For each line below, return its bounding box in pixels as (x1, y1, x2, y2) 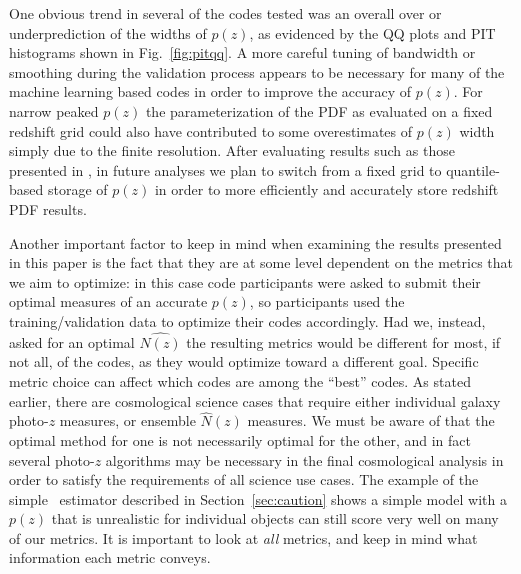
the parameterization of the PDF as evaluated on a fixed (145, 100, 493, 121)
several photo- (9, 449, 95, 470)
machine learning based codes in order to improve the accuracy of (9, 81, 412, 102)
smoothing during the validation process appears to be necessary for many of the (9, 61, 505, 82)
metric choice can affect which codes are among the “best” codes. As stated (9, 370, 471, 391)
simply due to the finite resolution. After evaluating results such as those (9, 140, 455, 161)
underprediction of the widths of (9, 22, 207, 43)
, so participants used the (249, 291, 405, 312)
